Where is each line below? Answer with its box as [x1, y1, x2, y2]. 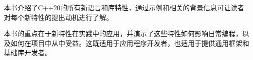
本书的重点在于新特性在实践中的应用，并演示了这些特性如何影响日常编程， [4, 28, 242, 39]
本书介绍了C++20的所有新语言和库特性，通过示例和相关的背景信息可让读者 [4, 2, 244, 12]
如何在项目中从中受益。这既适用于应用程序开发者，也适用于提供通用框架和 [10, 38, 249, 48]
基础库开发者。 [4, 47, 52, 58]
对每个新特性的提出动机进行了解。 [4, 12, 113, 22]
